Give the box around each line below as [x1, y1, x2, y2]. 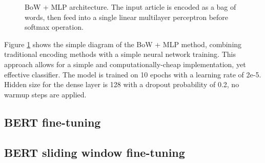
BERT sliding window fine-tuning [4, 144, 185, 160]
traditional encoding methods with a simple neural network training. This [4, 49, 236, 59]
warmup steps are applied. [4, 89, 87, 99]
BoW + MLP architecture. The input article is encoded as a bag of [25, 2, 236, 12]
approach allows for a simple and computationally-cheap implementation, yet [4, 58, 246, 69]
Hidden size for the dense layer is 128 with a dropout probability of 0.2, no [4, 79, 239, 90]
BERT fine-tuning [4, 114, 101, 130]
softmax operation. [25, 22, 84, 32]
